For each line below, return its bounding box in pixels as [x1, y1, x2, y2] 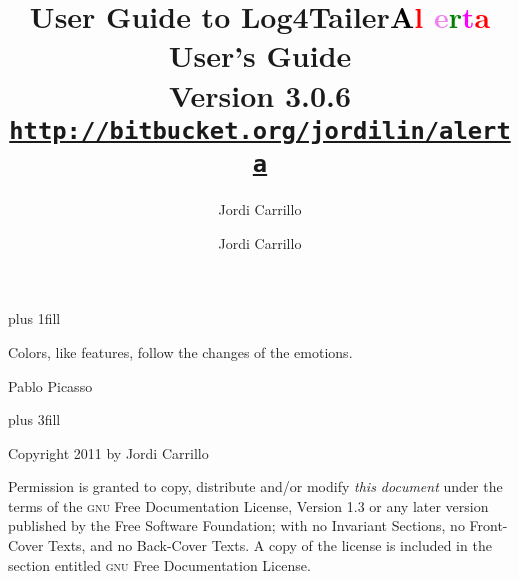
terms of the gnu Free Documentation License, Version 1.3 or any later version [8, 495, 489, 516]
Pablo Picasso [8, 375, 93, 396]
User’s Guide [168, 35, 352, 76]
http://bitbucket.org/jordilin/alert [9, 116, 511, 145]
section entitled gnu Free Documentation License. [8, 554, 311, 575]
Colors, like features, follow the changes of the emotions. [8, 341, 353, 362]
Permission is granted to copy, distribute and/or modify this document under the [8, 476, 503, 497]
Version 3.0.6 [168, 74, 352, 115]
